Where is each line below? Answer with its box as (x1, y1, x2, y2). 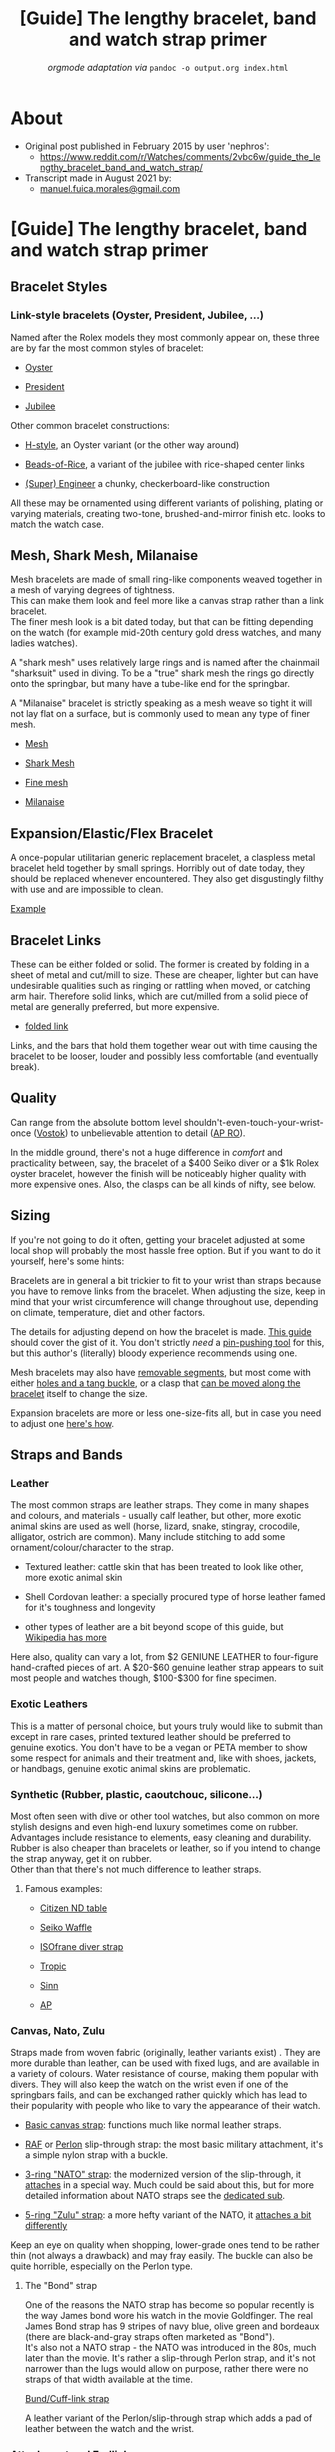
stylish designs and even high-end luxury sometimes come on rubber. (10, 1820, 299, 1832)
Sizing (10, 1207, 51, 1224)
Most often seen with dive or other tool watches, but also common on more (10, 1810, 320, 1822)
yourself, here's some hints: (10, 1255, 125, 1267)
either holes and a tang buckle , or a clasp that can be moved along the (10, 1377, 301, 1389)
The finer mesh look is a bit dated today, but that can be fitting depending (10, 616, 314, 628)
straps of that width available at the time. (24, 2373, 193, 2386)
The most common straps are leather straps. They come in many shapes (10, 1499, 310, 1511)
